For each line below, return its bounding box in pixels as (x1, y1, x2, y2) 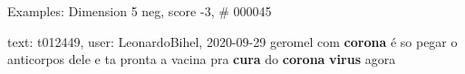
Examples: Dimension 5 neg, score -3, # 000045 (7, 2, 272, 20)
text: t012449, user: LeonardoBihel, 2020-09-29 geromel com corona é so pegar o (7, 32, 458, 51)
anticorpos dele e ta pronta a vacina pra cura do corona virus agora (7, 50, 396, 69)
